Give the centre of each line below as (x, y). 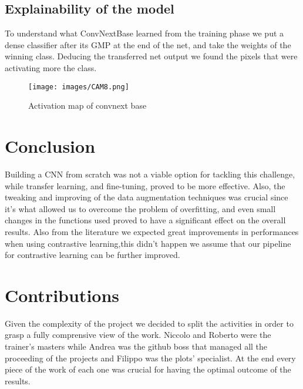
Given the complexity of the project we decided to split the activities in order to (149, 323)
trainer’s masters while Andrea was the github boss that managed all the (136, 346)
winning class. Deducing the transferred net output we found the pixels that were (151, 56)
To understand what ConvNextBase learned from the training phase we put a (144, 33)
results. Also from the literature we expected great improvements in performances (152, 231)
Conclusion (50, 146)
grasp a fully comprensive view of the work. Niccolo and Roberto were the (138, 335)
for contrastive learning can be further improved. (92, 255)
